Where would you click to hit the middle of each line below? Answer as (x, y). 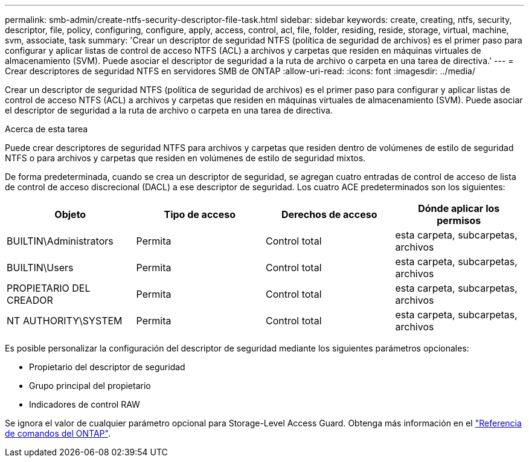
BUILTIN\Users (40, 268)
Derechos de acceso (329, 214)
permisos (459, 220)
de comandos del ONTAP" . (58, 433)
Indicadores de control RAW (85, 404)
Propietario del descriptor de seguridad (107, 367)
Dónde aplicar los (459, 208)
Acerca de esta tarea (46, 129)
